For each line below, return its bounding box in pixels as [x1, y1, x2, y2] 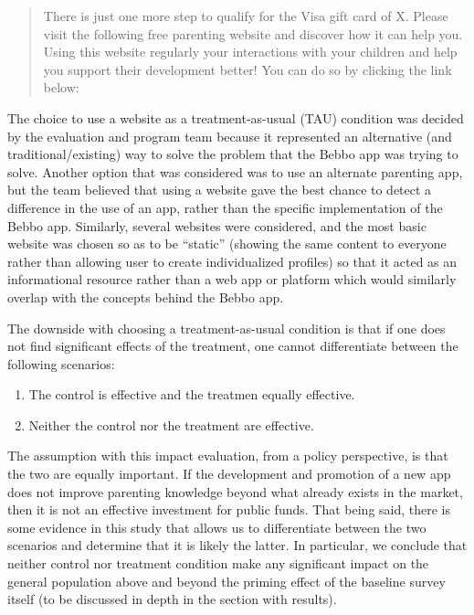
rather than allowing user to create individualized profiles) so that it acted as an [7, 251, 458, 270]
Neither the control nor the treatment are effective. [28, 415, 314, 434]
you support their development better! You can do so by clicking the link [43, 59, 452, 79]
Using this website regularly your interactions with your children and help [43, 42, 458, 61]
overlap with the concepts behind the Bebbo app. [7, 287, 284, 306]
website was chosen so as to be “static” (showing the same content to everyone [7, 234, 447, 253]
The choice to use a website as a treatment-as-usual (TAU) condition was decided [7, 108, 464, 127]
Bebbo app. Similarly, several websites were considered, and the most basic [7, 216, 427, 235]
